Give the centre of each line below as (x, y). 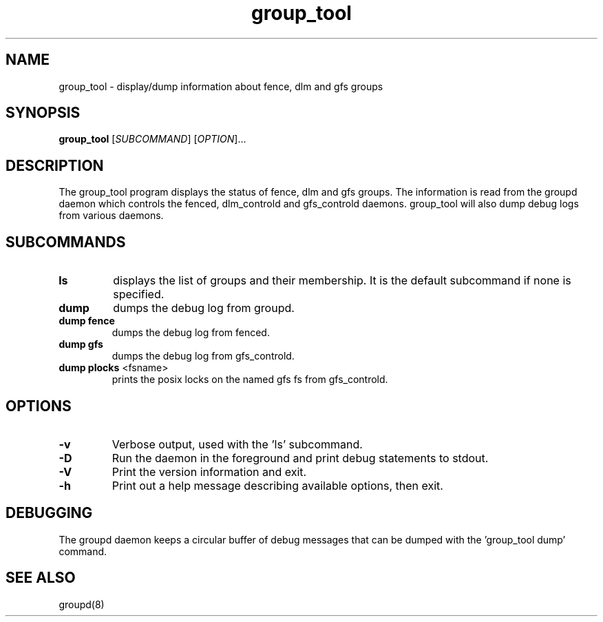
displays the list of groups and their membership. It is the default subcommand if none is (342, 281)
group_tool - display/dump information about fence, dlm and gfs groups (221, 86)
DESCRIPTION (55, 165)
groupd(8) (82, 604)
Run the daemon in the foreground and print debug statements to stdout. (300, 458)
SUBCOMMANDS (66, 242)
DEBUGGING (49, 513)
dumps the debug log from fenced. (191, 333)
